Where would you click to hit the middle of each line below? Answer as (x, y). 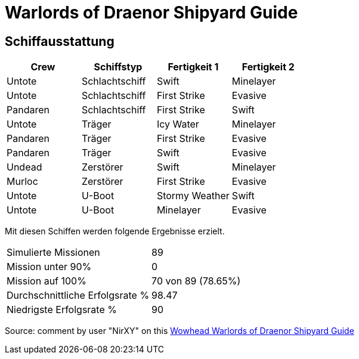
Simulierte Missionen (53, 253)
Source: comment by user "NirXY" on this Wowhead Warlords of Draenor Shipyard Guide (179, 331)
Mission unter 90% (49, 267)
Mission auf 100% (47, 281)
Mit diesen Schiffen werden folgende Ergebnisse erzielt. (115, 231)
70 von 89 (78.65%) (196, 281)
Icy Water (178, 124)
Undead (24, 167)
